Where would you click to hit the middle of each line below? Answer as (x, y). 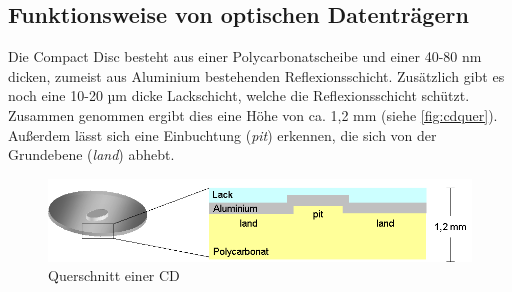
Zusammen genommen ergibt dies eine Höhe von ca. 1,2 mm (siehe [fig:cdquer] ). (253, 114)
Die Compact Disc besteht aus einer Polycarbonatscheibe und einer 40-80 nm (245, 56)
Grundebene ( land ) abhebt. (91, 154)
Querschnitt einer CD (114, 275)
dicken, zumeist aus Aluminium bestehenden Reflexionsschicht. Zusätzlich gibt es (256, 75)
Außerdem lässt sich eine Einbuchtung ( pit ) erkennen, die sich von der (222, 134)
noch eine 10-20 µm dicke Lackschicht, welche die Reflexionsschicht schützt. (239, 95)
